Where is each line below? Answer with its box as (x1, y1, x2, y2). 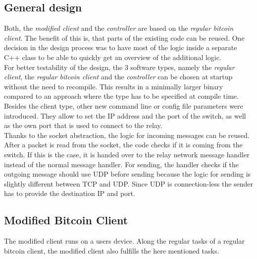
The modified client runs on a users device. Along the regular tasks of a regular (4, 236, 245, 246)
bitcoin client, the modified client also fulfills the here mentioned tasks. (4, 245, 219, 256)
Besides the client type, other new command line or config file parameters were (4, 100, 243, 111)
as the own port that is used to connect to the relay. (4, 120, 162, 130)
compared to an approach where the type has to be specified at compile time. (4, 91, 239, 101)
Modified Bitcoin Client (4, 212, 128, 228)
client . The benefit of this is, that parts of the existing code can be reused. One (4, 32, 245, 43)
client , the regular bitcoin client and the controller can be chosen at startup (4, 71, 233, 82)
